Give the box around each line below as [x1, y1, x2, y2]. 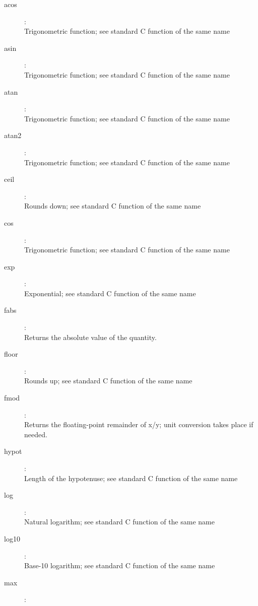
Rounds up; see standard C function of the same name [24, 375, 192, 386]
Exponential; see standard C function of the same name [24, 288, 196, 298]
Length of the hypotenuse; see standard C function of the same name [24, 473, 238, 483]
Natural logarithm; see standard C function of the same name [24, 516, 215, 527]
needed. [24, 429, 47, 439]
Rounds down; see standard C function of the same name [24, 200, 201, 211]
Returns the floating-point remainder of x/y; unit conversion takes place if [24, 419, 253, 430]
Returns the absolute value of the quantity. [24, 331, 157, 342]
